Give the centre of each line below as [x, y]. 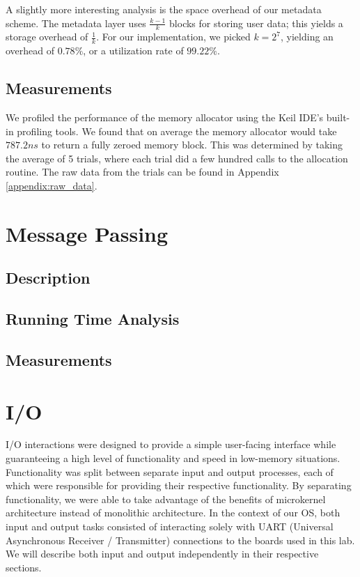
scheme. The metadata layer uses [76, 23]
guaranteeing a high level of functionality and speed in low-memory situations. [173, 458]
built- [338, 117]
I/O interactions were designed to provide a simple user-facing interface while [171, 444]
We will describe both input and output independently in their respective [162, 554]
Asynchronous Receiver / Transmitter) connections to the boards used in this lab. [180, 540]
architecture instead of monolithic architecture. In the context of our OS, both [173, 513]
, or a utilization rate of [133, 51]
